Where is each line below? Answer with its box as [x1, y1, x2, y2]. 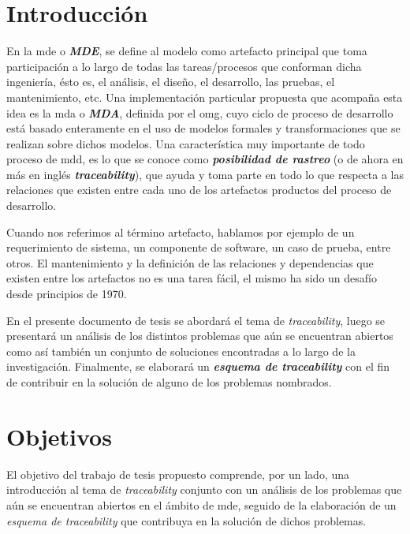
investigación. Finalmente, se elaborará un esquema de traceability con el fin [6, 358, 390, 375]
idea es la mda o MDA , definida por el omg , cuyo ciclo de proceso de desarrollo [6, 104, 393, 121]
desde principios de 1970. [6, 286, 127, 302]
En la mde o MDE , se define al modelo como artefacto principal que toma [6, 43, 367, 59]
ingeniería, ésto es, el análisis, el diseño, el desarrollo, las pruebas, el [6, 73, 335, 90]
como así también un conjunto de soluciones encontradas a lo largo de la [6, 342, 356, 359]
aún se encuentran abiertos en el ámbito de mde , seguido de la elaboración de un [6, 496, 397, 513]
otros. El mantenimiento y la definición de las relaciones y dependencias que [6, 254, 374, 271]
